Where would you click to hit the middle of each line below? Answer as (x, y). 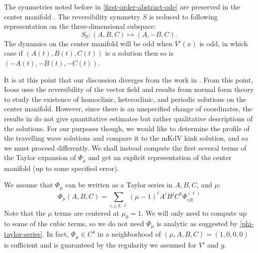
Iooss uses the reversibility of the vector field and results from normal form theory (129, 89)
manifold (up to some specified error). (62, 168)
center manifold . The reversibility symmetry (72, 16)
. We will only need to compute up (194, 212)
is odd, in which (224, 43)
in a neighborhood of (129, 234)
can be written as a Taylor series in (119, 185)
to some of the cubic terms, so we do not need (74, 223)
